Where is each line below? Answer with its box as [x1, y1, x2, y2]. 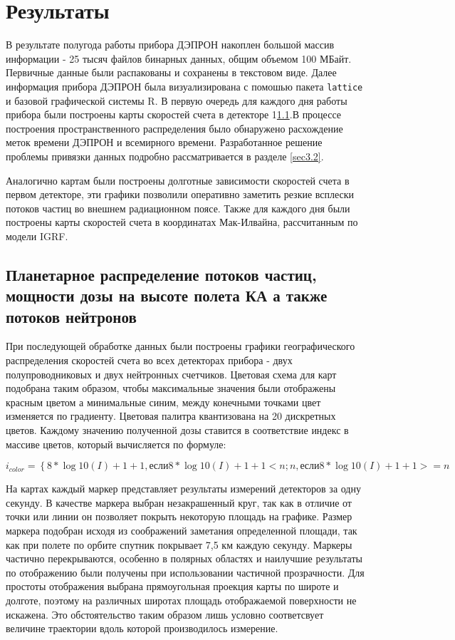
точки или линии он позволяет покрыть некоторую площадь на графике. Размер [6, 509, 352, 524]
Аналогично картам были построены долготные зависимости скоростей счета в [6, 172, 350, 187]
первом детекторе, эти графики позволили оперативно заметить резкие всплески [6, 187, 355, 202]
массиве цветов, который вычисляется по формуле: [6, 436, 226, 451]
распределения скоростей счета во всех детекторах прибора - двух [6, 353, 293, 368]
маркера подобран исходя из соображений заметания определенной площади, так [6, 523, 357, 538]
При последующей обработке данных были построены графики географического [6, 339, 355, 353]
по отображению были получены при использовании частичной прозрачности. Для [6, 564, 365, 579]
